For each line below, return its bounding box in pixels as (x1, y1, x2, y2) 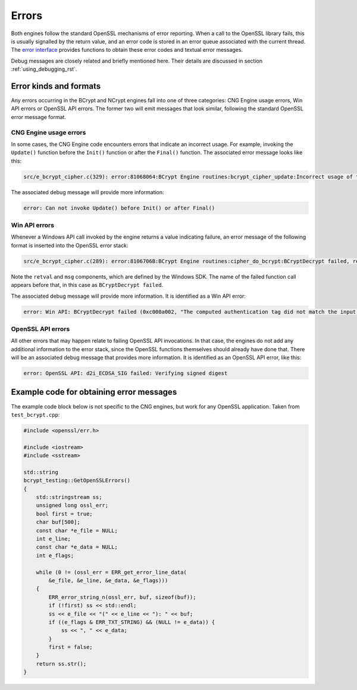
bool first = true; (36, 510, 93, 517)
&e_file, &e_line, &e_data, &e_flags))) (48, 577, 168, 583)
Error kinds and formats (11, 81, 101, 91)
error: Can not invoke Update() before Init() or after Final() (23, 204, 215, 211)
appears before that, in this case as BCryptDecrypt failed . (11, 282, 164, 289)
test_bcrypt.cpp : (11, 411, 60, 418)
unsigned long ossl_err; (36, 502, 109, 509)
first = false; (48, 644, 93, 651)
